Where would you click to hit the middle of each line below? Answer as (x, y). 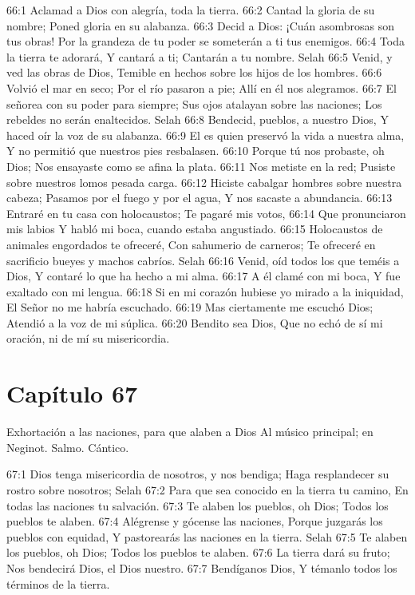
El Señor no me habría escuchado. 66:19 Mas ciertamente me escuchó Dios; (190, 307)
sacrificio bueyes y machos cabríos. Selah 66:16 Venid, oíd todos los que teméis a (203, 260)
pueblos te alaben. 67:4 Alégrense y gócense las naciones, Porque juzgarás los (195, 521)
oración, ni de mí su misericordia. (88, 338)
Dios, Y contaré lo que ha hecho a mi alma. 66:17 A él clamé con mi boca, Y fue (204, 276)
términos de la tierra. (58, 583)
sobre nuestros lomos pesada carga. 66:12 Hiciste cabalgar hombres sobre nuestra (204, 182)
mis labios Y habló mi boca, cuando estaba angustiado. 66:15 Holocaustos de (195, 229)
